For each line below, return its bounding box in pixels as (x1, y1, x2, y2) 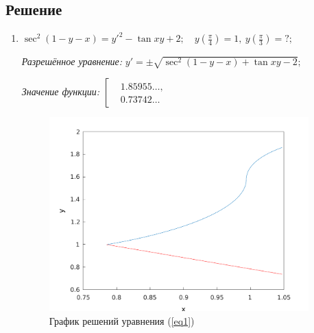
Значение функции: (21, 84, 100, 98)
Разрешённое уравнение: (21, 54, 123, 69)
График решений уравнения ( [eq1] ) (49, 313, 195, 328)
